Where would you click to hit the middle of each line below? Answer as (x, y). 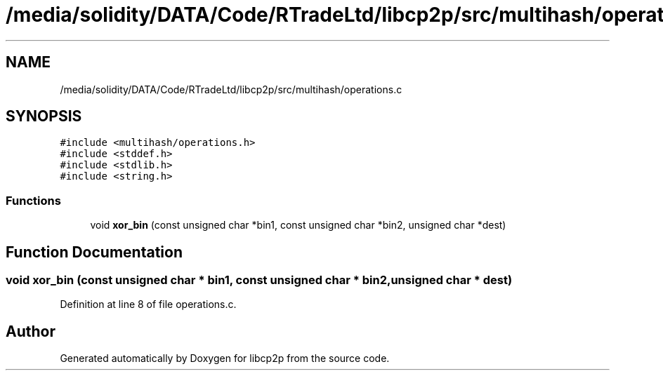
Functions (33, 200)
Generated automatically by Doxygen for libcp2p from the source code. (225, 358)
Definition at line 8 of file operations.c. (148, 304)
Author (31, 331)
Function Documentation (94, 252)
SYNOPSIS (44, 116)
